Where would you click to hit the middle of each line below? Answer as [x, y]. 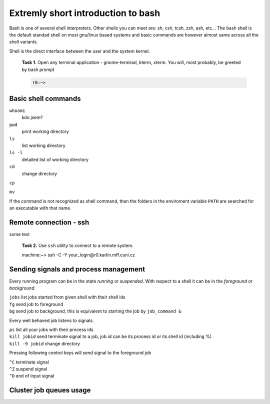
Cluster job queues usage [50, 390]
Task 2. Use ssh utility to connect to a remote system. [77, 245]
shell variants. [24, 42]
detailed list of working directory [55, 159]
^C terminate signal [29, 362]
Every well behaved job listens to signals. [52, 320]
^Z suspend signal [28, 369]
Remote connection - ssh [49, 222]
